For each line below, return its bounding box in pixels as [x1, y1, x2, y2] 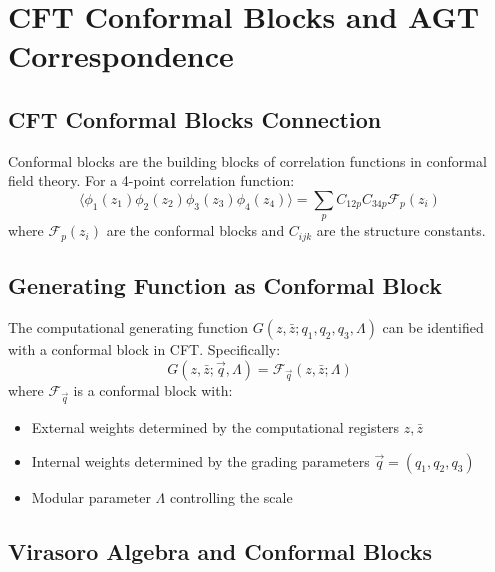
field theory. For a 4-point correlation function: [8, 170, 295, 191]
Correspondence [8, 35, 234, 76]
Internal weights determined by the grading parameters [31, 450, 370, 471]
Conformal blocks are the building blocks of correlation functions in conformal [8, 150, 487, 171]
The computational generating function [8, 317, 249, 337]
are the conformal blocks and [106, 220, 285, 241]
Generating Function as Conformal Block [8, 270, 442, 301]
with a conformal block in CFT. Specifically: [8, 339, 281, 359]
